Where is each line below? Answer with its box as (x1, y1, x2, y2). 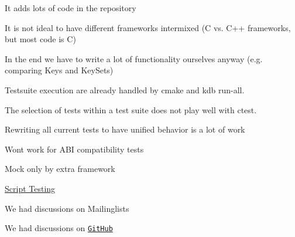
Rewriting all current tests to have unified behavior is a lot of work (5, 123, 245, 136)
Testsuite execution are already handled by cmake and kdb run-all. (5, 83, 245, 96)
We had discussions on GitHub (5, 222, 113, 234)
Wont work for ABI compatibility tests (5, 143, 144, 155)
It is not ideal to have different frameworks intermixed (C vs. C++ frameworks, (5, 21, 291, 33)
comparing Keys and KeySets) (5, 64, 114, 76)
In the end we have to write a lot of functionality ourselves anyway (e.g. (5, 52, 263, 65)
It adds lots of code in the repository (5, 2, 136, 13)
